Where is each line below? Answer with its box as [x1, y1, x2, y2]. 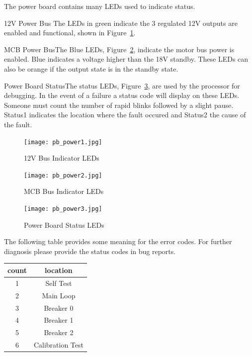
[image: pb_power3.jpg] [24, 205, 102, 213]
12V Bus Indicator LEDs [24, 153, 99, 163]
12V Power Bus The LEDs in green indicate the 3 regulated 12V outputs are [4, 17, 238, 28]
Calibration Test [33, 340, 84, 350]
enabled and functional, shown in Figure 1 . [4, 27, 136, 38]
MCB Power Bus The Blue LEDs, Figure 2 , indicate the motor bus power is [4, 44, 235, 54]
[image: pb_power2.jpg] [24, 172, 102, 179]
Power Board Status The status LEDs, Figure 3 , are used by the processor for [4, 80, 240, 90]
